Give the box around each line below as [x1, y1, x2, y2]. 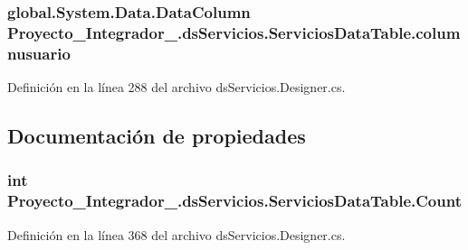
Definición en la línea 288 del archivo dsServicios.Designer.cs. [7, 78, 346, 97]
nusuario [7, 42, 71, 64]
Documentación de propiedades [7, 122, 306, 150]
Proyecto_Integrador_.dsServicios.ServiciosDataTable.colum [7, 21, 461, 43]
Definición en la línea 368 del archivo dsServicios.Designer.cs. [7, 225, 346, 244]
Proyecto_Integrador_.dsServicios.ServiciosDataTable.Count [7, 190, 462, 212]
